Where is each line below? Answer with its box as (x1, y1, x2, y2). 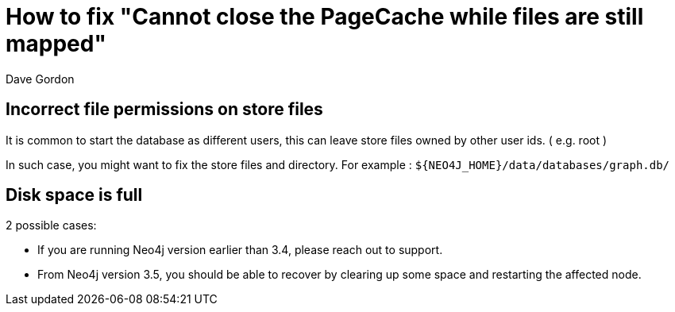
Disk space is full (6, 185, 143, 206)
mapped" (6, 30, 106, 57)
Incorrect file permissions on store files (6, 99, 323, 120)
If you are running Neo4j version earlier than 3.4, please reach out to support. (37, 243, 443, 257)
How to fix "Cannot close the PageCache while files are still (6, 3, 644, 30)
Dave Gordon (6, 71, 75, 86)
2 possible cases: (6, 218, 97, 233)
